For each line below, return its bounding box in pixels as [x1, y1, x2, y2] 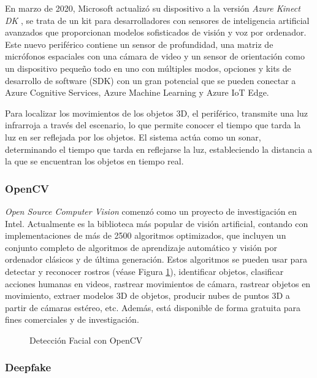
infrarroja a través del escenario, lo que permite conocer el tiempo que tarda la [5, 118, 301, 131]
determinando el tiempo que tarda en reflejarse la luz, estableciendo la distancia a [5, 142, 312, 155]
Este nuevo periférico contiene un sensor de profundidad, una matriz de [5, 37, 273, 50]
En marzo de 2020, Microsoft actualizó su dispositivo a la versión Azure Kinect [5, 2, 300, 14]
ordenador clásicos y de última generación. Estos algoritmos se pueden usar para [5, 253, 307, 266]
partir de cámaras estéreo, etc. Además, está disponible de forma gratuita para [5, 301, 301, 314]
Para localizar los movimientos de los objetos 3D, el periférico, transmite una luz [5, 106, 308, 119]
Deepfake [5, 360, 52, 375]
